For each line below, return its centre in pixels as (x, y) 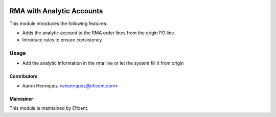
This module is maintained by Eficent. (49, 108)
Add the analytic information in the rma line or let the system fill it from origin (103, 63)
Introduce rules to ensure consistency (62, 40)
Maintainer (21, 99)
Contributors (24, 76)
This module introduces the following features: (59, 24)
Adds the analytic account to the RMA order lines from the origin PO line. (99, 33)
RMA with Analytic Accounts (56, 11)
